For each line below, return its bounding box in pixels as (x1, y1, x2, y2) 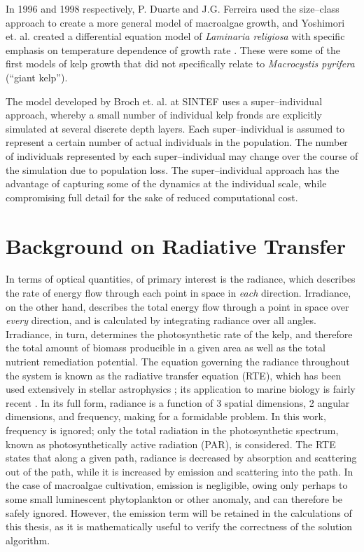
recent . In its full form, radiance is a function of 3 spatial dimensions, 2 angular (6, 395, 350, 410)
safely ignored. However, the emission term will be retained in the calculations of (6, 505, 352, 520)
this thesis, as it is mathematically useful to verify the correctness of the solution (6, 519, 353, 534)
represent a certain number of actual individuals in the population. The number (6, 135, 348, 149)
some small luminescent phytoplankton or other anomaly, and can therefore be (6, 491, 343, 506)
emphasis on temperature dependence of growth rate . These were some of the (6, 42, 340, 57)
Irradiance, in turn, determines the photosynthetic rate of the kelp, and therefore (6, 326, 353, 341)
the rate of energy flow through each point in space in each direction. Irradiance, (6, 285, 351, 300)
